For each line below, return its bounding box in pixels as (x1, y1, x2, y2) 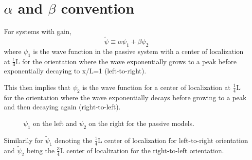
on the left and (33, 118, 77, 128)
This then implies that (4, 82, 71, 92)
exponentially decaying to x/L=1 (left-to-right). (4, 66, 146, 76)
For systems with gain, (4, 26, 72, 36)
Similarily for (4, 135, 43, 145)
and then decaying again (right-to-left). (4, 102, 121, 112)
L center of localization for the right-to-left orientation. (60, 145, 224, 155)
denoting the (54, 135, 92, 145)
